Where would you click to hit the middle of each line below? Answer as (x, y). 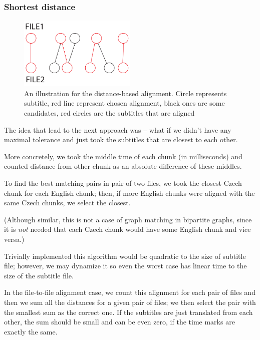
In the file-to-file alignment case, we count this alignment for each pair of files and (130, 292)
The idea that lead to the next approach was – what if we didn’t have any (118, 129)
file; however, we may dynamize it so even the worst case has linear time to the (125, 266)
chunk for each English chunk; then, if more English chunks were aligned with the (129, 193)
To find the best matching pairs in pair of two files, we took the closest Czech (123, 183)
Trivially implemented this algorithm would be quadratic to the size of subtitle (125, 256)
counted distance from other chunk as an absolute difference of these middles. (123, 166)
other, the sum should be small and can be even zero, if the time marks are (119, 322)
